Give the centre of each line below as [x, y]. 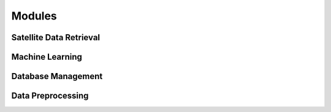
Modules [34, 16]
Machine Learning [47, 57]
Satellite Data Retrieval [56, 37]
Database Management [57, 76]
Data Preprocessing [50, 96]
